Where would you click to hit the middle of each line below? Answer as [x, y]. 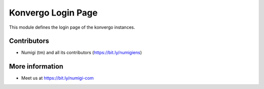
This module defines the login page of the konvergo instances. [72, 27]
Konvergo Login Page [53, 13]
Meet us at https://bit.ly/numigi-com [57, 78]
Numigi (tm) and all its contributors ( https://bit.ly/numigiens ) [82, 53]
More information [36, 66]
